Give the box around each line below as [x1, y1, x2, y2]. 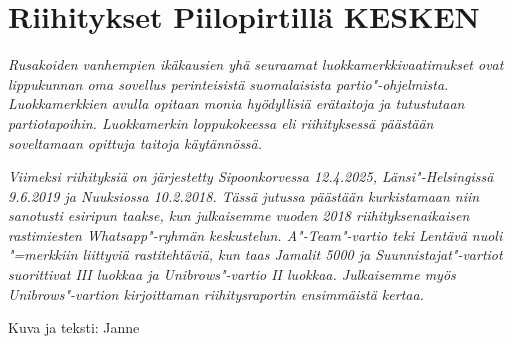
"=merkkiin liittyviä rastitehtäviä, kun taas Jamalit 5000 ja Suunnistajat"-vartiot [8, 244, 503, 265]
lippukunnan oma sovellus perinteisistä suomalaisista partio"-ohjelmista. [8, 73, 449, 94]
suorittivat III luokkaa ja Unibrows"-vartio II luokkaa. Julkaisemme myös [8, 264, 456, 285]
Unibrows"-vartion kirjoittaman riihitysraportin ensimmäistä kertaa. [8, 283, 424, 304]
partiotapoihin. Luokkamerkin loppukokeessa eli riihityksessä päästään [8, 112, 434, 133]
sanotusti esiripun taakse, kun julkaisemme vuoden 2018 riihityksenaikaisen [8, 205, 470, 226]
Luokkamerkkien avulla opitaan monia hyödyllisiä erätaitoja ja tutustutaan [8, 93, 465, 114]
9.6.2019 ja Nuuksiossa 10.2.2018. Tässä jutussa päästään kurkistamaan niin [8, 185, 480, 206]
